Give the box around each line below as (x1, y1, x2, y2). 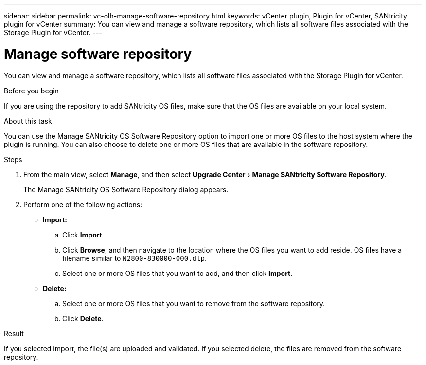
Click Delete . (62, 314, 104, 323)
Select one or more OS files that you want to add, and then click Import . (62, 269, 293, 277)
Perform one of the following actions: (23, 200, 142, 209)
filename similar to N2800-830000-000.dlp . (62, 254, 207, 262)
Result (4, 329, 24, 338)
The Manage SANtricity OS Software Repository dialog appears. (23, 185, 229, 194)
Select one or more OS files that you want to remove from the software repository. (62, 299, 325, 308)
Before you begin (4, 86, 59, 95)
